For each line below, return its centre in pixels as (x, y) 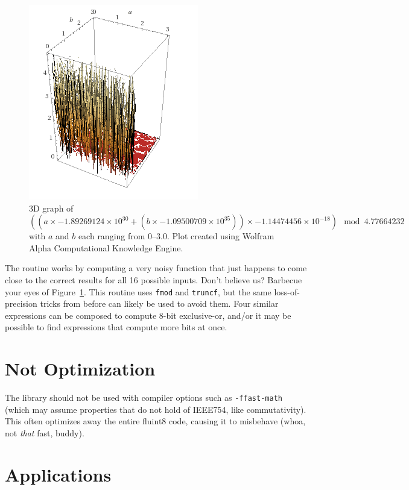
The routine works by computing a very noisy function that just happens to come (156, 268)
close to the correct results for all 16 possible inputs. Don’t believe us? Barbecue (154, 279)
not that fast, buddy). (45, 432)
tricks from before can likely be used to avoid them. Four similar (159, 303)
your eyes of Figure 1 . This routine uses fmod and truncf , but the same (138, 291)
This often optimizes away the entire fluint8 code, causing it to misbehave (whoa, (155, 421)
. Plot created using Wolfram (221, 236)
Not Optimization (80, 369)
